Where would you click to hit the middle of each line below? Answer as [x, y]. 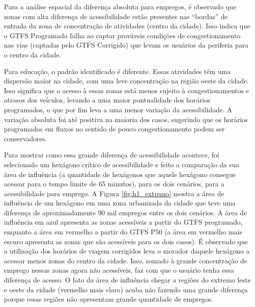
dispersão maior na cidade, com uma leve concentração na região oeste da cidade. [127, 81]
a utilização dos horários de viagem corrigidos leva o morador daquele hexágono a [127, 251]
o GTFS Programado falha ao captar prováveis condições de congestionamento [122, 35]
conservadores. [26, 138]
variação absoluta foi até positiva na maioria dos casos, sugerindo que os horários [126, 119]
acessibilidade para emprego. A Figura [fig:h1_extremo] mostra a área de [114, 193]
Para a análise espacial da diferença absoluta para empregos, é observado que [120, 6]
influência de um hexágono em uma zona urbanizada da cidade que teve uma [120, 203]
